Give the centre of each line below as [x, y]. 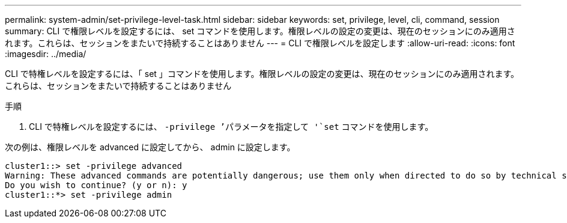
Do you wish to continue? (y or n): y [96, 185]
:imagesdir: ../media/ [46, 54]
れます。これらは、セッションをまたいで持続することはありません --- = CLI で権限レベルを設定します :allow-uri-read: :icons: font [260, 43]
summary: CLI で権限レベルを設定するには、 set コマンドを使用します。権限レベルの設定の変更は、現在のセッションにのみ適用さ [260, 31]
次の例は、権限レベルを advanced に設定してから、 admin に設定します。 [150, 147]
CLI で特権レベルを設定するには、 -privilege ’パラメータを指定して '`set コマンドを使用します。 [231, 127]
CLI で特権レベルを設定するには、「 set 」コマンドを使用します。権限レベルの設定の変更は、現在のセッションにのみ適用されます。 [262, 74]
